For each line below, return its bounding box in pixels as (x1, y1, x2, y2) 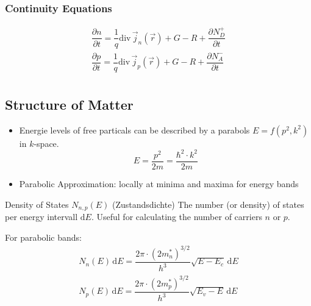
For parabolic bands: (5, 230, 82, 243)
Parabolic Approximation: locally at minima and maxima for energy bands (19, 177, 299, 190)
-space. (34, 137, 59, 149)
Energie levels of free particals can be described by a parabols (19, 123, 250, 136)
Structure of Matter (5, 95, 134, 114)
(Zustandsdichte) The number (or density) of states (112, 197, 304, 210)
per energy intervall (5, 210, 78, 223)
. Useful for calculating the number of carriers (91, 210, 262, 223)
